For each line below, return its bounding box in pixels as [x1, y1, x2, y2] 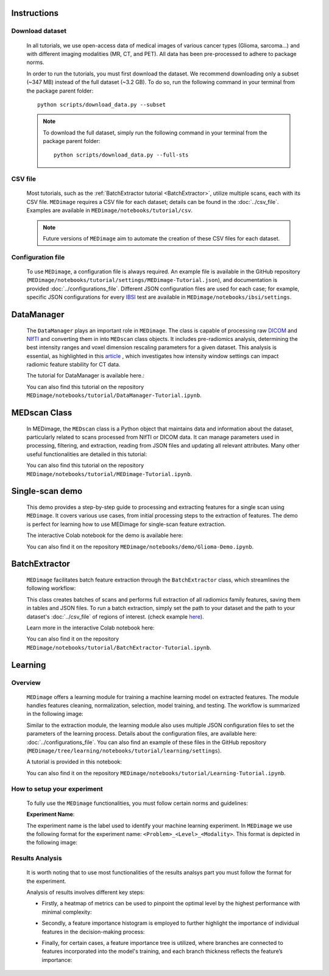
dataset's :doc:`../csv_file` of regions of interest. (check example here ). [26, 613, 204, 620]
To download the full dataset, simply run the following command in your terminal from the [43, 128, 267, 136]
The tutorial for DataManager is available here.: [26, 372, 144, 379]
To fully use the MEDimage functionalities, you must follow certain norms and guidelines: [26, 799, 248, 807]
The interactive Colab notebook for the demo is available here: [26, 532, 183, 539]
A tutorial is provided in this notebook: [26, 758, 122, 765]
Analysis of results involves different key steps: [26, 889, 145, 896]
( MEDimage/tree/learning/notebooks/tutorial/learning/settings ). [26, 747, 222, 754]
